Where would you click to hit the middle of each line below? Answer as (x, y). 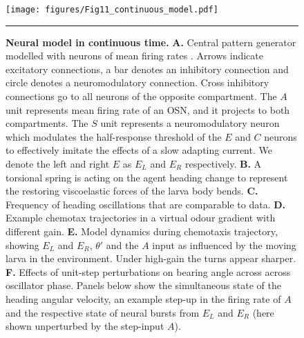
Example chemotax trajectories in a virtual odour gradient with (141, 218)
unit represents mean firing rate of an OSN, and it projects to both (148, 109)
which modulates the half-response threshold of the (114, 136)
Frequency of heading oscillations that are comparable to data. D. (146, 204)
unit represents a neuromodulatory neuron (190, 123)
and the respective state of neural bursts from (103, 312)
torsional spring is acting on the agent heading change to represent (147, 177)
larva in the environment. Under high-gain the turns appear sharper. (151, 258)
